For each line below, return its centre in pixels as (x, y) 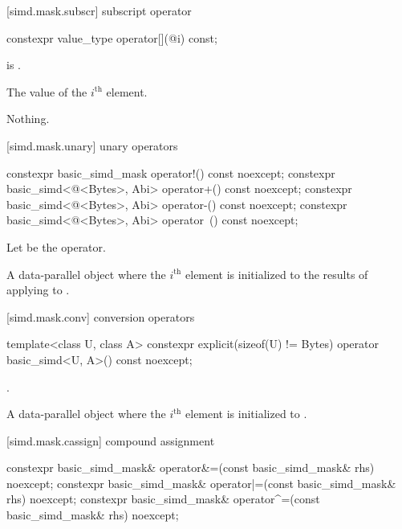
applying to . (38, 290)
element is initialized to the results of (277, 274)
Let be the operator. (56, 246)
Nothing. (28, 119)
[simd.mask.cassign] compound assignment (111, 440)
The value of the (47, 91)
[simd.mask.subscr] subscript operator (99, 10)
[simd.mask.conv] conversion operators (101, 316)
